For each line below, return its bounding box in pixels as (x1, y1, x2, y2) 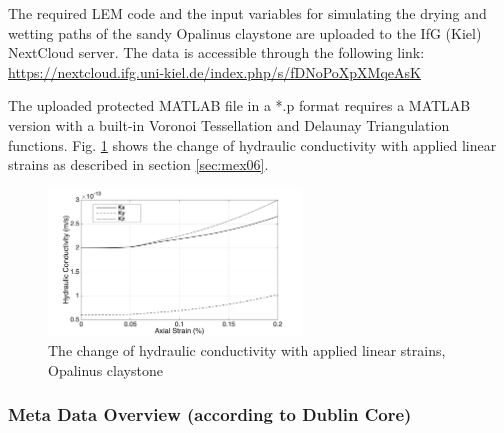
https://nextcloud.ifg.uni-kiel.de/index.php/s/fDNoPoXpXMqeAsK (8, 61, 421, 82)
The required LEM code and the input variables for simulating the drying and (8, 3, 487, 23)
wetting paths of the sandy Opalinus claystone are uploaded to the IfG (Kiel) (8, 22, 482, 43)
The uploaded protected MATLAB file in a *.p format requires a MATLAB (8, 95, 471, 116)
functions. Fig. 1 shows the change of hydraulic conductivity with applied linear (8, 134, 497, 155)
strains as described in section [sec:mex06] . (8, 154, 269, 175)
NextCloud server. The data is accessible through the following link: (8, 42, 425, 63)
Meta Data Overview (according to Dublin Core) (8, 402, 412, 427)
